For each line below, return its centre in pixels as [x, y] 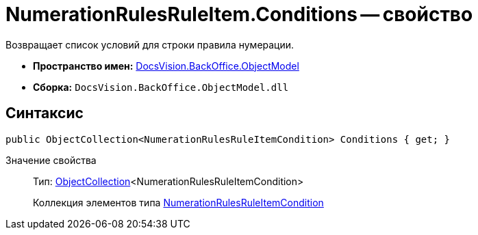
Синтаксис [45, 113]
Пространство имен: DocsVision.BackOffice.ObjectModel [166, 66]
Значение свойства [51, 160]
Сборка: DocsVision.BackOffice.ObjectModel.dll [161, 87]
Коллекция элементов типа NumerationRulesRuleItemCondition [178, 202]
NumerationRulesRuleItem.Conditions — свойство [239, 14]
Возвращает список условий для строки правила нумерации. [150, 44]
